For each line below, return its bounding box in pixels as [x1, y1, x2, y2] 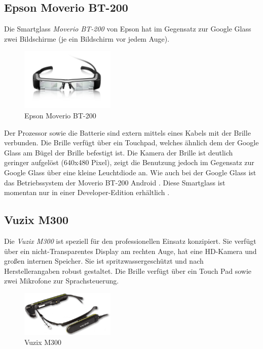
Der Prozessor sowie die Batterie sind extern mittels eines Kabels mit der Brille [4, 127, 251, 138]
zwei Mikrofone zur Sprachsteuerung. [4, 275, 119, 286]
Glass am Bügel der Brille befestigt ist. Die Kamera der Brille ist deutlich [4, 147, 233, 157]
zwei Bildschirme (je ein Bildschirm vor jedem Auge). [4, 33, 170, 44]
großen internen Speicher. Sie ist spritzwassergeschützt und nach [4, 256, 204, 266]
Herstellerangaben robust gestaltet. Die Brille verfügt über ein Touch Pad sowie [4, 265, 252, 276]
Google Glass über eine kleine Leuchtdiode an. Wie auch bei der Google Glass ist [4, 167, 256, 178]
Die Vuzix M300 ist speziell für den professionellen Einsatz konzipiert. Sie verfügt [4, 236, 256, 246]
